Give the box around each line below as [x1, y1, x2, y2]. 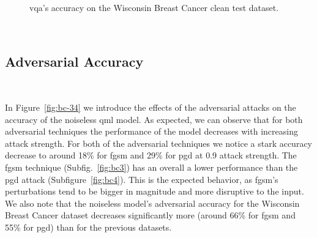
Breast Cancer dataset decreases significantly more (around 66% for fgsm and [5, 209, 296, 221]
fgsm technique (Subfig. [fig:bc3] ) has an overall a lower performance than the [5, 160, 298, 173]
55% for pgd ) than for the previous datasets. [5, 220, 172, 233]
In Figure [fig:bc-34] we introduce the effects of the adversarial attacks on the [5, 100, 296, 113]
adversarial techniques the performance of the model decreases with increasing [5, 125, 298, 138]
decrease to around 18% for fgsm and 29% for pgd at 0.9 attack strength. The [5, 149, 297, 162]
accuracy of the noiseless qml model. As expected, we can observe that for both [5, 113, 303, 125]
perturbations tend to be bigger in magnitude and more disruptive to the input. [5, 185, 304, 198]
